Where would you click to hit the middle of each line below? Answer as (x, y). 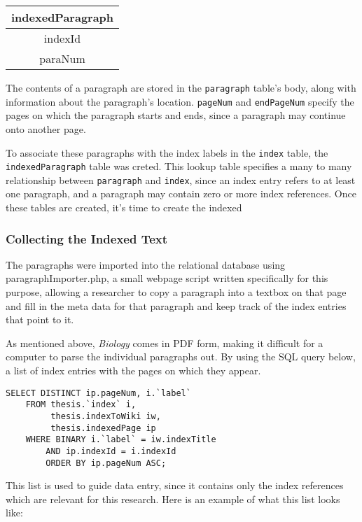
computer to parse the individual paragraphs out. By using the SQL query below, (181, 357)
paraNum (62, 58)
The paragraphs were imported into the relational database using (146, 264)
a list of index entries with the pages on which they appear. (133, 371)
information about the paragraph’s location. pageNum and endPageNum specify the (180, 101)
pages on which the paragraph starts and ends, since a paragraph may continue (176, 115)
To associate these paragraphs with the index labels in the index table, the (167, 152)
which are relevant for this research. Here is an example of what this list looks (173, 499)
